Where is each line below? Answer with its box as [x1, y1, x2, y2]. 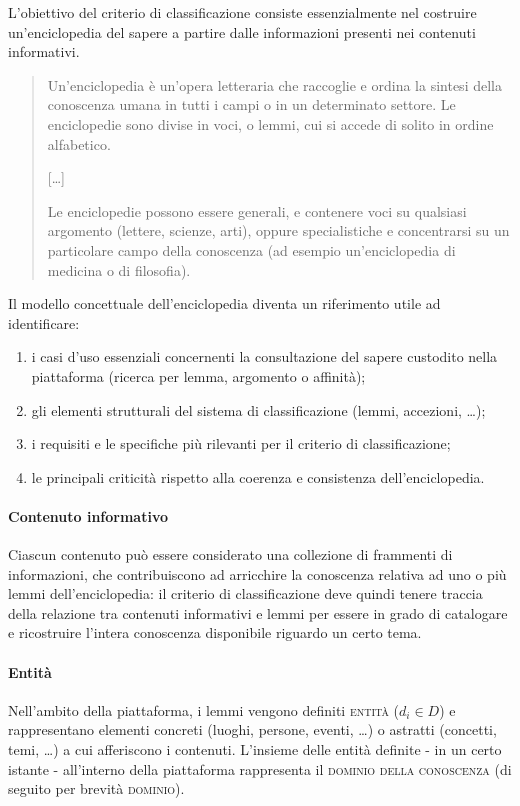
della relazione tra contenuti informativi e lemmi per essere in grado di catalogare [8, 602, 508, 623]
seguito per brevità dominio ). [8, 778, 185, 799]
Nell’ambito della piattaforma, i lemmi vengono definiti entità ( [8, 699, 400, 720]
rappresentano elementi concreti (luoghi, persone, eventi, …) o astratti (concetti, [8, 719, 497, 740]
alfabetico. [47, 133, 111, 154]
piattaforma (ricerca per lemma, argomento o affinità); [31, 365, 366, 386]
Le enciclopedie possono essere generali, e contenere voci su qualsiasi [47, 200, 467, 221]
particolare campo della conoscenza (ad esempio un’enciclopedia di [47, 239, 456, 260]
